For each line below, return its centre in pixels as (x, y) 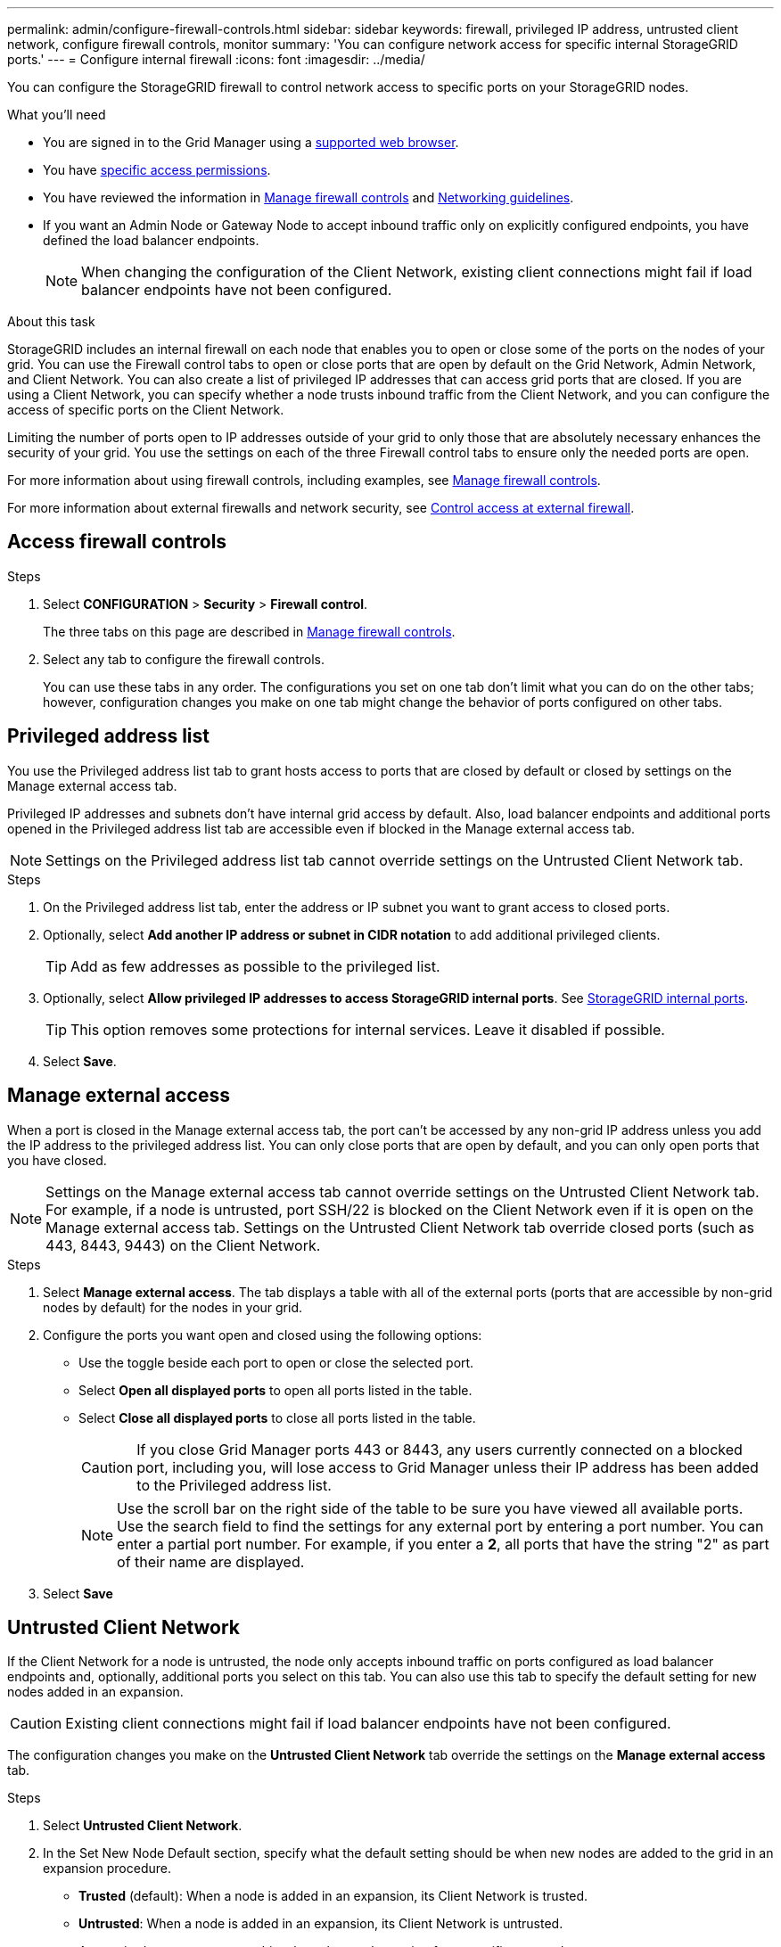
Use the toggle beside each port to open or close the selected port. (276, 1362)
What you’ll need (57, 115)
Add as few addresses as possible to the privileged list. (255, 966)
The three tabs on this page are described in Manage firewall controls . (249, 631)
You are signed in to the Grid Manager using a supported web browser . (251, 142)
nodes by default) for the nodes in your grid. (173, 1307)
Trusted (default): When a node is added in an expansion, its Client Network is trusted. (333, 1896)
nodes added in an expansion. (95, 1692)
